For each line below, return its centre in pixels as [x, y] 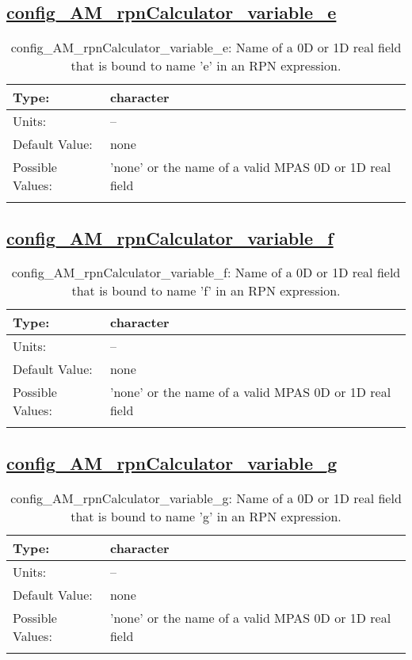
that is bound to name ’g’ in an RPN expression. [206, 516]
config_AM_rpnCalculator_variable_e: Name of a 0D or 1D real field [206, 48]
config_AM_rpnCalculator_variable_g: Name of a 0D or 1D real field [206, 498]
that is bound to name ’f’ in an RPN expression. [206, 291]
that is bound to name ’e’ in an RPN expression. [206, 66]
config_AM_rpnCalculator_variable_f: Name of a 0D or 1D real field [206, 273]
